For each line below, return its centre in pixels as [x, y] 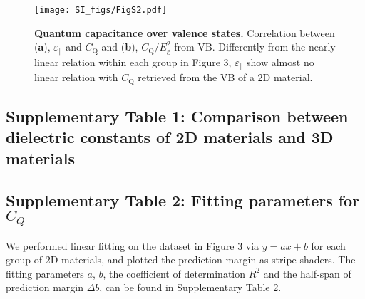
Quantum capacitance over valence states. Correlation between [185, 32]
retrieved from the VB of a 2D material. [225, 77]
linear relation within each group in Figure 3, [133, 62]
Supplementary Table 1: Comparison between [177, 116]
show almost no [281, 62]
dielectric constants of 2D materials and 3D [170, 137]
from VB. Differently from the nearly [255, 47]
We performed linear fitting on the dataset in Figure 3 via [133, 245]
